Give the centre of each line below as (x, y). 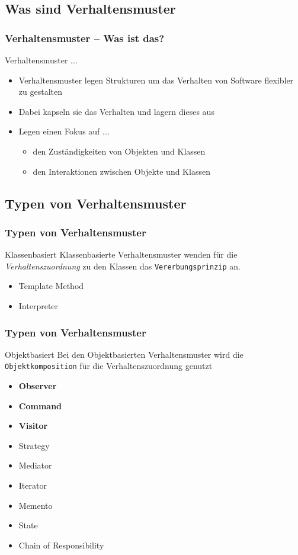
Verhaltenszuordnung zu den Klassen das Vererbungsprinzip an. (123, 266)
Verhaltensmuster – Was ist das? (85, 38)
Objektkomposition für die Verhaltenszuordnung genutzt (109, 366)
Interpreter (39, 306)
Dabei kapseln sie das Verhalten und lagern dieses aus (116, 111)
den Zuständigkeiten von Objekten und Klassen (119, 151)
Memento (36, 505)
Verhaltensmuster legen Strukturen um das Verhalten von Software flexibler (156, 80)
